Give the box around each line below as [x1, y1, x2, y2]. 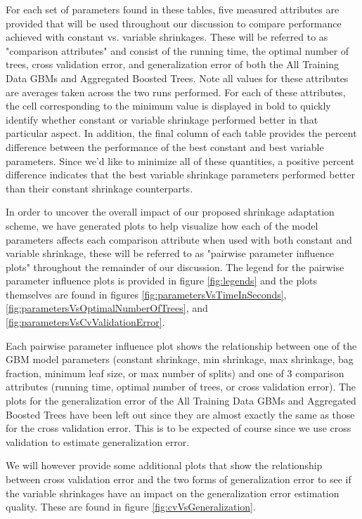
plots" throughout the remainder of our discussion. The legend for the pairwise [6, 259, 344, 274]
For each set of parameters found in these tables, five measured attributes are [6, 2, 340, 16]
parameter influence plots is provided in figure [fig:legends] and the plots [6, 273, 318, 288]
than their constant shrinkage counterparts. [6, 180, 193, 195]
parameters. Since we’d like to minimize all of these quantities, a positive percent [6, 153, 355, 168]
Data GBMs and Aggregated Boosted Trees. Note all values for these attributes [6, 70, 349, 85]
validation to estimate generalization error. [6, 434, 190, 449]
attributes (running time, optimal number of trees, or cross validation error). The [6, 379, 356, 394]
